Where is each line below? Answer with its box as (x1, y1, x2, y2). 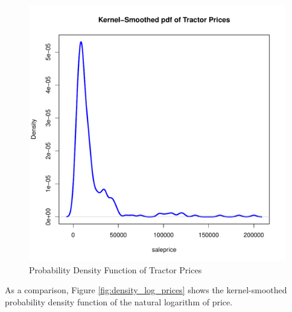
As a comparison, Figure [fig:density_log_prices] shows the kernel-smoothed (5, 284, 287, 296)
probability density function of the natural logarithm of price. (5, 295, 233, 308)
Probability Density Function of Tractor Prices (29, 263, 202, 276)
